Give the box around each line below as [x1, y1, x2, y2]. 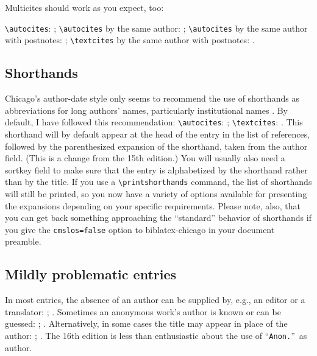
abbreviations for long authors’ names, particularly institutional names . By [5, 103, 288, 116]
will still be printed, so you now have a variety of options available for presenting [5, 187, 307, 200]
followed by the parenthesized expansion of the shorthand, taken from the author [5, 139, 308, 152]
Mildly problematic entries [5, 265, 177, 284]
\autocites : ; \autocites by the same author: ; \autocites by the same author [5, 21, 308, 34]
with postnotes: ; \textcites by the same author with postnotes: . [5, 33, 255, 46]
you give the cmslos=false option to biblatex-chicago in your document [5, 223, 275, 236]
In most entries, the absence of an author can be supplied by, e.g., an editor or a [5, 293, 305, 306]
